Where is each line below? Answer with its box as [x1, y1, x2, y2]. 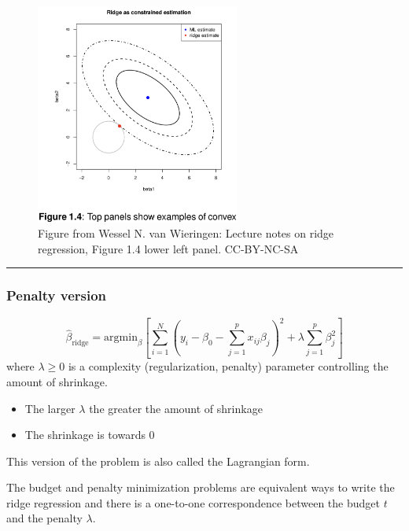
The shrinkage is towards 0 [24, 426, 155, 443]
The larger [24, 400, 76, 416]
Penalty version [6, 286, 107, 305]
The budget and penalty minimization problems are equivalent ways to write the [6, 479, 395, 496]
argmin [104, 332, 138, 344]
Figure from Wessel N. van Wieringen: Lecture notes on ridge [38, 225, 334, 242]
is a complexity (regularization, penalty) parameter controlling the [68, 358, 389, 374]
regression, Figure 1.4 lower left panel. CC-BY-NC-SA [38, 240, 299, 256]
